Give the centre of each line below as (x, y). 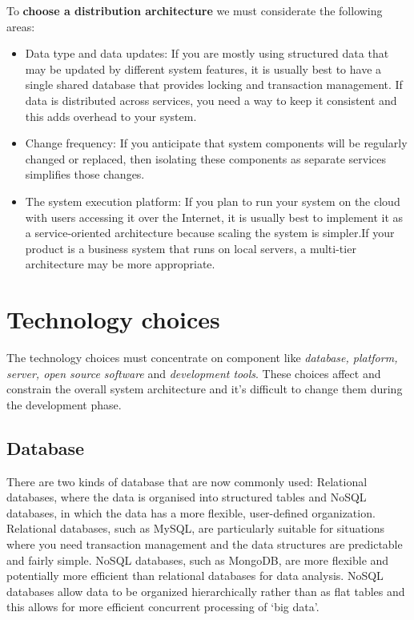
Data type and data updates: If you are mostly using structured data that (207, 53)
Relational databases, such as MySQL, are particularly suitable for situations (196, 528)
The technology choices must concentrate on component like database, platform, (202, 358)
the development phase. (64, 404)
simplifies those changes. (85, 174)
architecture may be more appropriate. (120, 264)
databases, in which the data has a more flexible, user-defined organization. (191, 512)
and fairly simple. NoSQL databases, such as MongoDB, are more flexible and (198, 560)
